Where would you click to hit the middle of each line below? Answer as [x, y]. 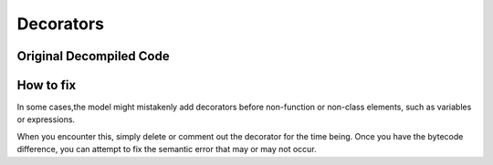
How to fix [47, 85]
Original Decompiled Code [93, 56]
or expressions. [46, 119]
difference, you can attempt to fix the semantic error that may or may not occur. [167, 150]
